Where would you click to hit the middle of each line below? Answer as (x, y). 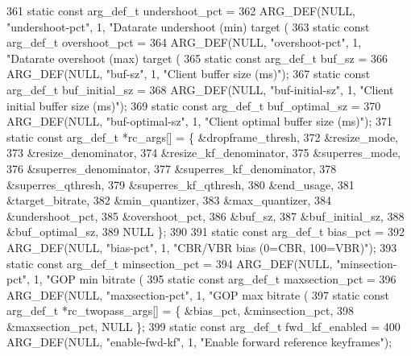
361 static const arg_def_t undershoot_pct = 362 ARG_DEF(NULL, (181, 10)
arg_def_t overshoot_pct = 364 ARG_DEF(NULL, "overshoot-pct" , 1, (184, 42)
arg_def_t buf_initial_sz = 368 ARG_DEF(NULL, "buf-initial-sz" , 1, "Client (200, 89)
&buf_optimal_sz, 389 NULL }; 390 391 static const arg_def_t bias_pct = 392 (205, 232)
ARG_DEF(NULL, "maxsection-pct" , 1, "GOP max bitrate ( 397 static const (198, 294)
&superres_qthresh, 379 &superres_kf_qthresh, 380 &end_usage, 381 (181, 184)
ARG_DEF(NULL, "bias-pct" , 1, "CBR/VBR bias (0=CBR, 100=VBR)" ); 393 (202, 247)
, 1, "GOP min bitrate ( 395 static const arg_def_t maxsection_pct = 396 (212, 279)
